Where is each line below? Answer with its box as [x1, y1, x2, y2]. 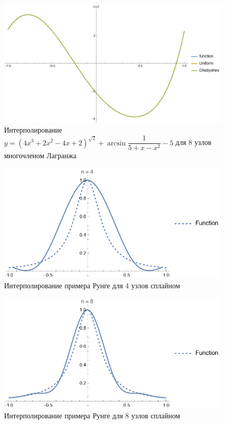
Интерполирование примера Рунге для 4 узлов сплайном [4, 280, 181, 290]
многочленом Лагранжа [4, 150, 77, 161]
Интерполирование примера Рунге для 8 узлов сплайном [4, 410, 181, 420]
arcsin [107, 139, 126, 147]
